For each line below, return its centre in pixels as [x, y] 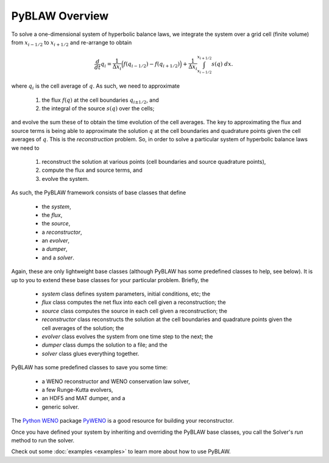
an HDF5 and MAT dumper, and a [83, 398]
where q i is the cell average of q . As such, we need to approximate [95, 87]
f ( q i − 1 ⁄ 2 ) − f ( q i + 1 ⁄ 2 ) [152, 65]
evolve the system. [65, 178]
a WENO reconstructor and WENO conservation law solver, [116, 381]
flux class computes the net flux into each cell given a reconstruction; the [134, 302]
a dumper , [55, 249]
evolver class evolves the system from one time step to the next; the [127, 336]
